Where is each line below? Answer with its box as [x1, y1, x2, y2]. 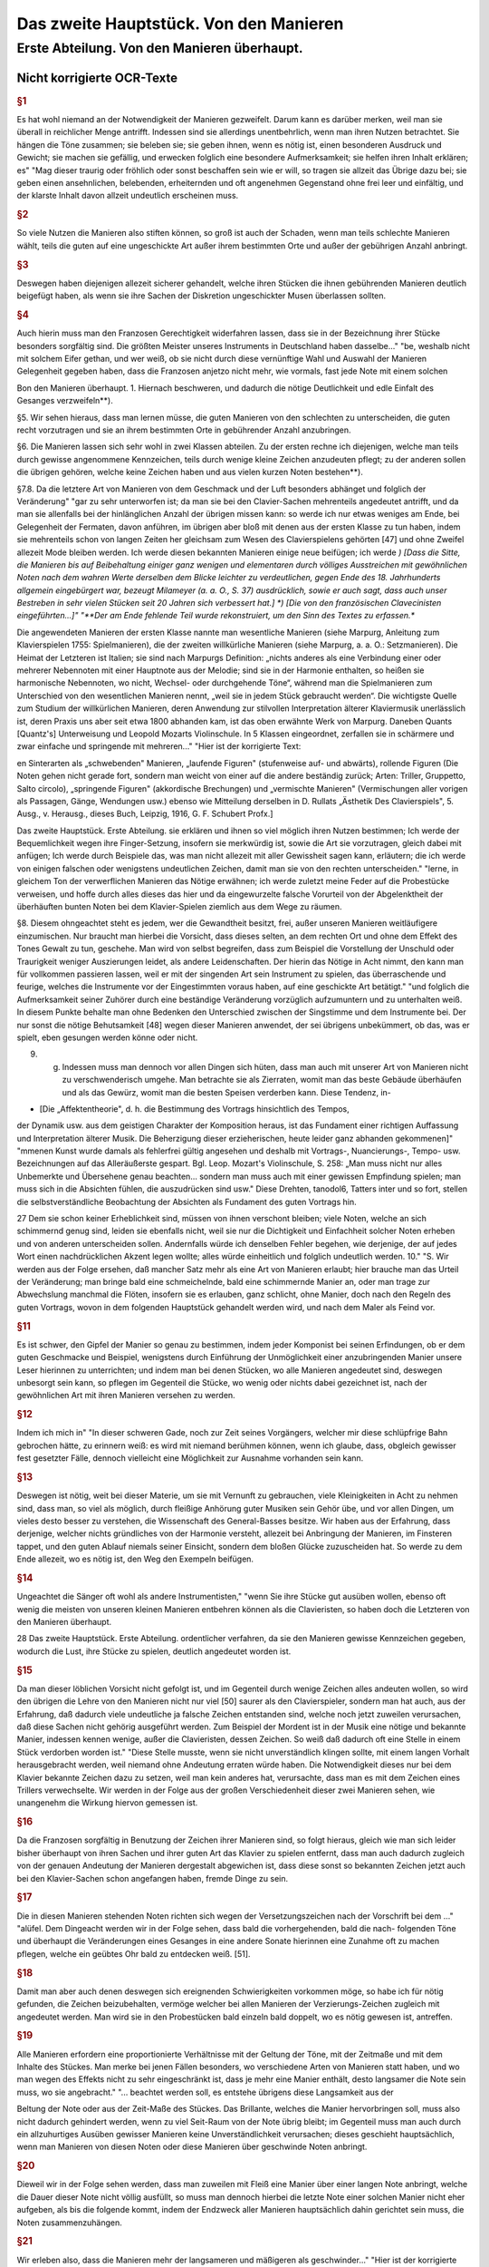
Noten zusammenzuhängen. [16, 2217, 122, 2228]
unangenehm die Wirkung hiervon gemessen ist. [16, 1797, 198, 1808]
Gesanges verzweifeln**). [16, 395, 113, 406]
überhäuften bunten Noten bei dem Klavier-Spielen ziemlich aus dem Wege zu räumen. [16, 901, 342, 912]
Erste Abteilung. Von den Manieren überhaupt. [16, 40, 303, 56]
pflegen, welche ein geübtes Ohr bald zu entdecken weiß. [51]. [16, 1948, 251, 1959]
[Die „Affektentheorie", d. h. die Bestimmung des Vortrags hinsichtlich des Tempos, [39, 1103, 350, 1114]
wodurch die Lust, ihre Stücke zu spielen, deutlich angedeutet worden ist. [16, 1646, 292, 1657]
